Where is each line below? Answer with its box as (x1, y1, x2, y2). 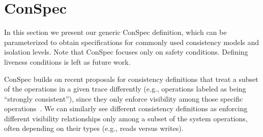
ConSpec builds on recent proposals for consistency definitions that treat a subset (4, 73, 258, 84)
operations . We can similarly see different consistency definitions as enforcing (4, 103, 248, 114)
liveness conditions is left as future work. (4, 56, 131, 67)
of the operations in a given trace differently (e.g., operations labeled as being (4, 83, 246, 94)
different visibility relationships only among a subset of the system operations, (4, 113, 248, 123)
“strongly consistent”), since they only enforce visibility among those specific (4, 93, 243, 104)
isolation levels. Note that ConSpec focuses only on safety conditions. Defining (4, 47, 248, 57)
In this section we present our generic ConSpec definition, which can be (4, 27, 227, 37)
